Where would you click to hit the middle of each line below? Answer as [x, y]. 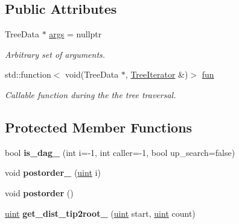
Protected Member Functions [99, 127]
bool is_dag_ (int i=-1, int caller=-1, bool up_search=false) [120, 152]
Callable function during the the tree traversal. [91, 94]
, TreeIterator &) [157, 74]
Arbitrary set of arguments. [55, 54]
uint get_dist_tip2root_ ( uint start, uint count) [100, 213]
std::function [28, 74]
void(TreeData [92, 74]
